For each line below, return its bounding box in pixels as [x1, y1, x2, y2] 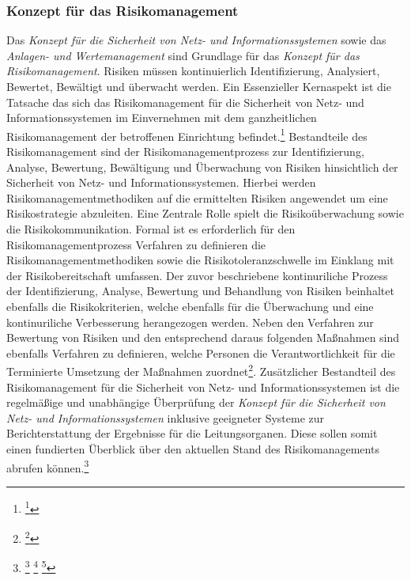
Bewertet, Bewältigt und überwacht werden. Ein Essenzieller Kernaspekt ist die [6, 78, 391, 94]
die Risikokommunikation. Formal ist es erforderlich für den [6, 221, 296, 237]
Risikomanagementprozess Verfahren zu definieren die [6, 236, 266, 252]
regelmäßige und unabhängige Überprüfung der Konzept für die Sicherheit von [6, 394, 386, 411]
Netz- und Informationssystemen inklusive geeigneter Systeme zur [6, 409, 325, 426]
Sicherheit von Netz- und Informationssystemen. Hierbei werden [6, 174, 316, 191]
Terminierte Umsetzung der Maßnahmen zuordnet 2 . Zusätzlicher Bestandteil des [6, 361, 396, 379]
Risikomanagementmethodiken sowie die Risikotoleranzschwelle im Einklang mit [6, 252, 394, 268]
